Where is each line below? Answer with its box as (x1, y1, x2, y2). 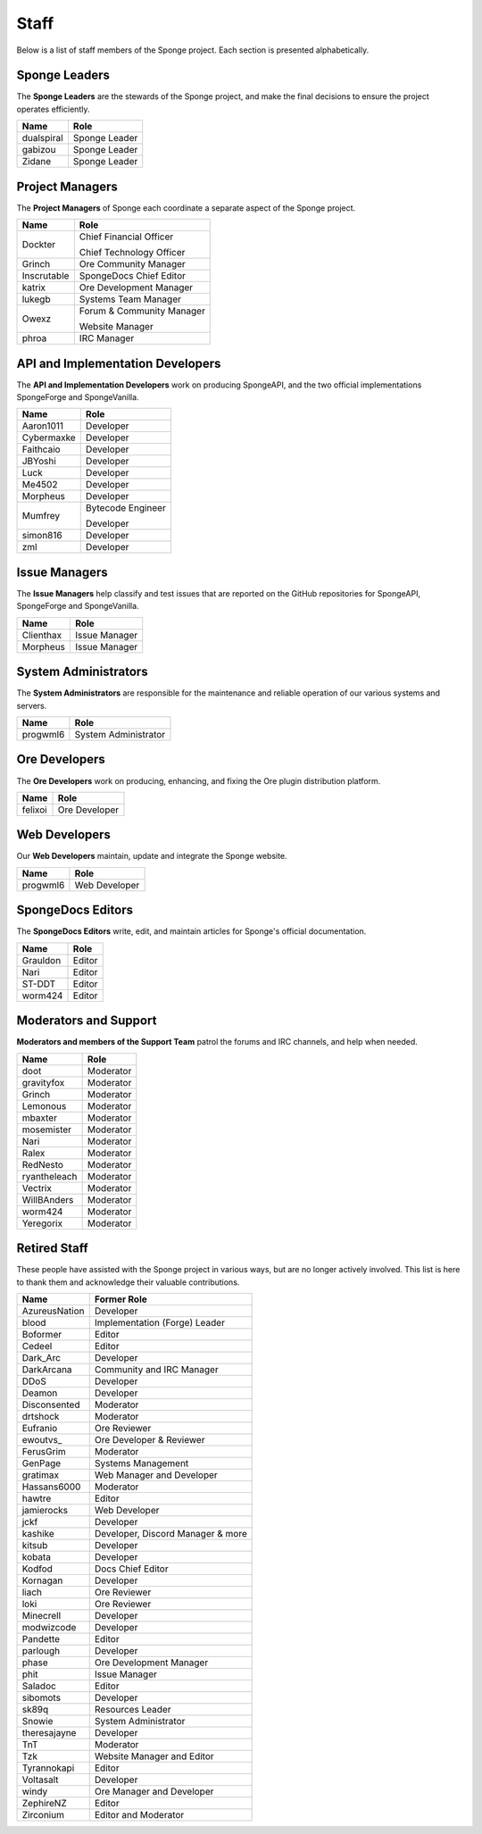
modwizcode (21, 1621, 77, 1633)
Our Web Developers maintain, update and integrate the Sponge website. (16, 851, 287, 862)
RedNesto (21, 1158, 64, 1171)
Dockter (21, 238, 56, 251)
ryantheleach (21, 1170, 78, 1182)
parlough (21, 1644, 61, 1656)
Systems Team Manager (79, 293, 182, 305)
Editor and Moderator (94, 1808, 185, 1821)
